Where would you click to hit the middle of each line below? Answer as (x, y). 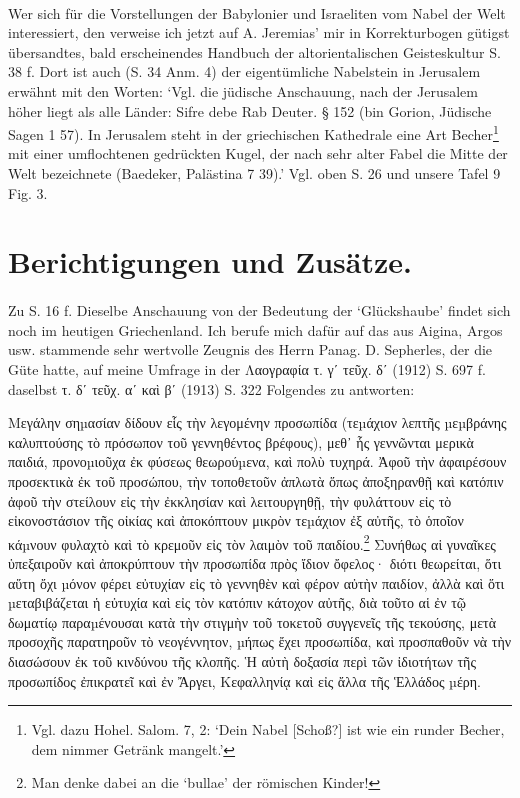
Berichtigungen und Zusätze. (210, 261)
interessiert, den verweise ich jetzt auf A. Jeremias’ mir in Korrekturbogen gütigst (259, 32)
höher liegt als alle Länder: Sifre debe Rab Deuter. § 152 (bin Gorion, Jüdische (250, 110)
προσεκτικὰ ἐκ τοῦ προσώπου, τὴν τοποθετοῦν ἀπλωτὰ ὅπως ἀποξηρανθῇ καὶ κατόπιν (256, 480)
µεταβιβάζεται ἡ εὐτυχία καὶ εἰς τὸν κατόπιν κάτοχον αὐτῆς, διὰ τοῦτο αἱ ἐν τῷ (237, 602)
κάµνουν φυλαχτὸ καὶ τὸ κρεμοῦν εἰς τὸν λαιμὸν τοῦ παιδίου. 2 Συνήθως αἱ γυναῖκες (252, 542)
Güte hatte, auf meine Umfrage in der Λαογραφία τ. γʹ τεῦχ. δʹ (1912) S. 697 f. (247, 368)
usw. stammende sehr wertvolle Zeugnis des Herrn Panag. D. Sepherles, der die (250, 349)
